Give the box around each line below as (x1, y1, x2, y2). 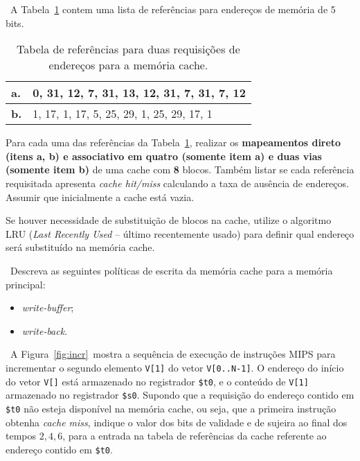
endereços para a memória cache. (48, 57, 208, 73)
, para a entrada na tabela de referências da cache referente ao (62, 428, 327, 443)
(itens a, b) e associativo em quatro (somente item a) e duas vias (6, 148, 322, 163)
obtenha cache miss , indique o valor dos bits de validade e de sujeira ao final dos (6, 415, 348, 429)
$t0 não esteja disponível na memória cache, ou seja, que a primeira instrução (6, 401, 336, 415)
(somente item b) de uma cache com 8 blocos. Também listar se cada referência (6, 162, 354, 177)
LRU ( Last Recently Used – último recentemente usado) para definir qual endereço (6, 226, 354, 241)
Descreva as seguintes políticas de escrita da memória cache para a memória (10, 263, 333, 277)
